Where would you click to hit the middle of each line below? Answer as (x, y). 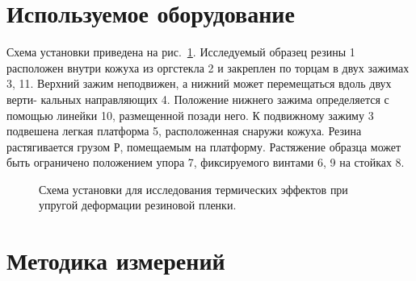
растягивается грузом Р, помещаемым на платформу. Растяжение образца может (204, 146)
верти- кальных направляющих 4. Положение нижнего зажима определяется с (198, 99)
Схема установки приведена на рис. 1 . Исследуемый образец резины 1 (181, 52)
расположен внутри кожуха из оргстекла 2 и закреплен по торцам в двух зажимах (208, 67)
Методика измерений (116, 260)
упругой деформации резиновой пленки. (138, 205)
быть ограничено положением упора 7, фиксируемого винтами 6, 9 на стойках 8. (206, 162)
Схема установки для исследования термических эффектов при (193, 189)
